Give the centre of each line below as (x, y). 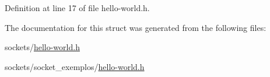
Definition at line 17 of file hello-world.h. (77, 8)
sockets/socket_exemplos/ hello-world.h (75, 66)
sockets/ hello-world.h (42, 47)
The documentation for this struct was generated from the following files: (136, 27)
